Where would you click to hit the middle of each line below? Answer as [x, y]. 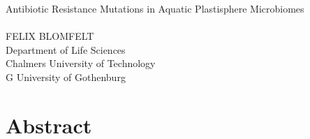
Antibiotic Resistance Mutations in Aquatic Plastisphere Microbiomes [155, 8]
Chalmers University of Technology [81, 63]
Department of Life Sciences [66, 49]
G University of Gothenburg [66, 76]
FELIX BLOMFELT [50, 36]
